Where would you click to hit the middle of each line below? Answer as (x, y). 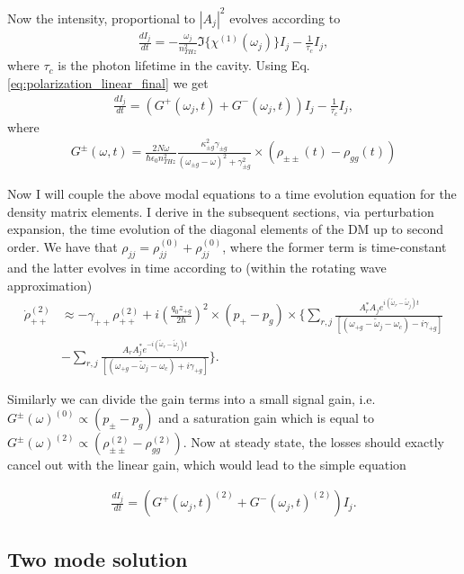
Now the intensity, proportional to (102, 18)
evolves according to (285, 18)
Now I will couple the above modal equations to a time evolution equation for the (232, 193)
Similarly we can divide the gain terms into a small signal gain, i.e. (192, 398)
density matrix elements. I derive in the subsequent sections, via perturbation (221, 211)
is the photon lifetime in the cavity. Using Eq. (184, 65)
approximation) (50, 285)
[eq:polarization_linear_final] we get (108, 82)
